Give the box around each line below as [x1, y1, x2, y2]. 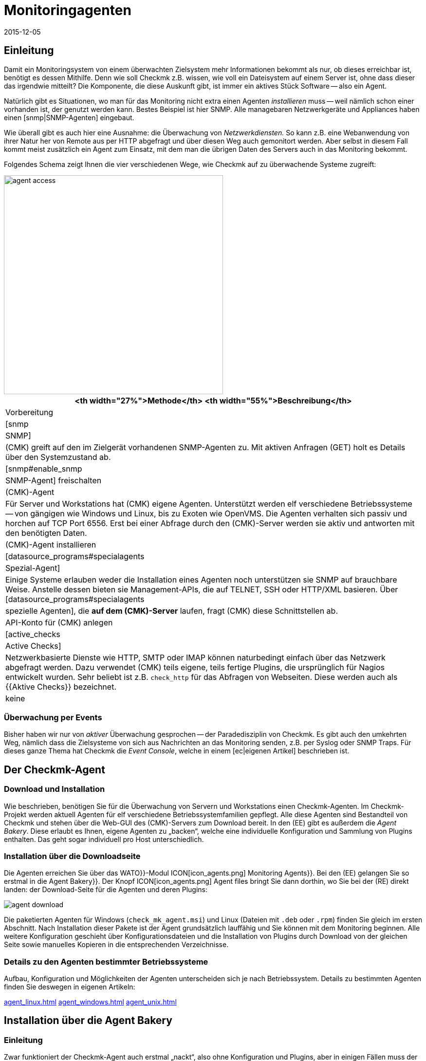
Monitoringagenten [4, 2, 131, 18]
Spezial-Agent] [5, 563, 60, 573]
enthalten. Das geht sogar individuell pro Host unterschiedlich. [4, 835, 204, 843]
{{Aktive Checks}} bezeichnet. [5, 681, 116, 692]
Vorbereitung [5, 407, 54, 417]
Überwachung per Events [4, 712, 102, 722]
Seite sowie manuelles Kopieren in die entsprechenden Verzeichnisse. [4, 940, 229, 949]
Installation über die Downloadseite [4, 851, 141, 861]
